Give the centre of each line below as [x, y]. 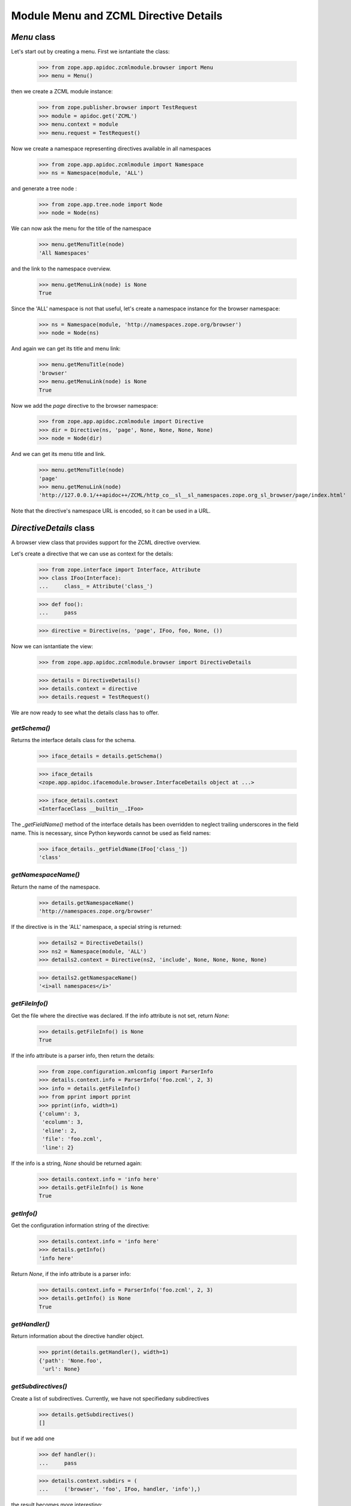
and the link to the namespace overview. [61, 269]
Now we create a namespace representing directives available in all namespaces [111, 148]
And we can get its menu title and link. [58, 454]
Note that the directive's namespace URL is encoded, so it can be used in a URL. [111, 511]
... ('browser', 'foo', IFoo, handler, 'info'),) [120, 1489]
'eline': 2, [60, 1130]
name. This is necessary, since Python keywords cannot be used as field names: [111, 833]
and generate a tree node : [44, 188]
